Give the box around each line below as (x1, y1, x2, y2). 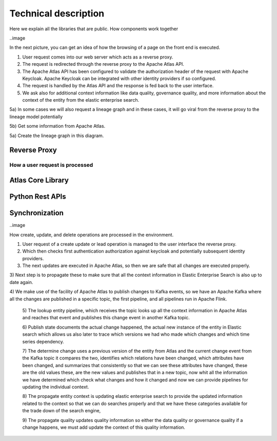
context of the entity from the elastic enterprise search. (22, 97, 140, 103)
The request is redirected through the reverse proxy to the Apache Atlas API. (22, 61, 184, 67)
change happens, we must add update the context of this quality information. (22, 424, 186, 430)
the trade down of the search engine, (22, 408, 101, 414)
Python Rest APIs (9, 193, 66, 201)
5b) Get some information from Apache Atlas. (9, 123, 106, 129)
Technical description (9, 8, 105, 19)
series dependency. (22, 338, 64, 344)
